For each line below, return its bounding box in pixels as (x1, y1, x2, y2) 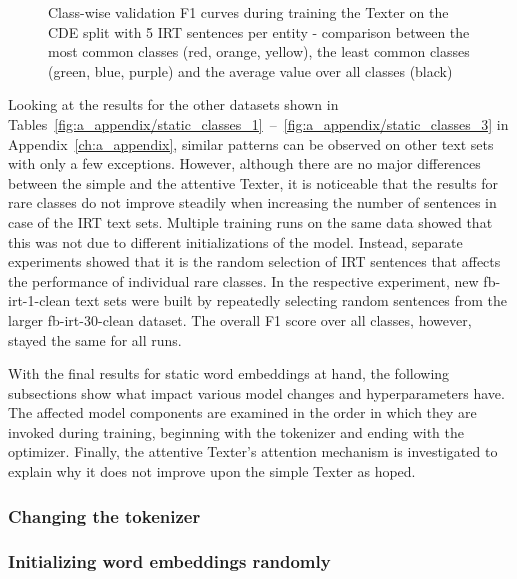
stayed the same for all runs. (8, 329, 182, 350)
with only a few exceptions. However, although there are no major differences (8, 153, 481, 174)
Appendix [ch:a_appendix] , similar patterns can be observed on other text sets (8, 133, 494, 154)
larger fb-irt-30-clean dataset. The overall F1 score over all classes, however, (8, 309, 472, 330)
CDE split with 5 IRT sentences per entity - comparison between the (48, 21, 470, 42)
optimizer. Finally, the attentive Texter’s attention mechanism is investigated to (8, 441, 498, 462)
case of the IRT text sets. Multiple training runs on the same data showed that (8, 211, 493, 232)
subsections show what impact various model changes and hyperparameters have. (8, 382, 505, 403)
